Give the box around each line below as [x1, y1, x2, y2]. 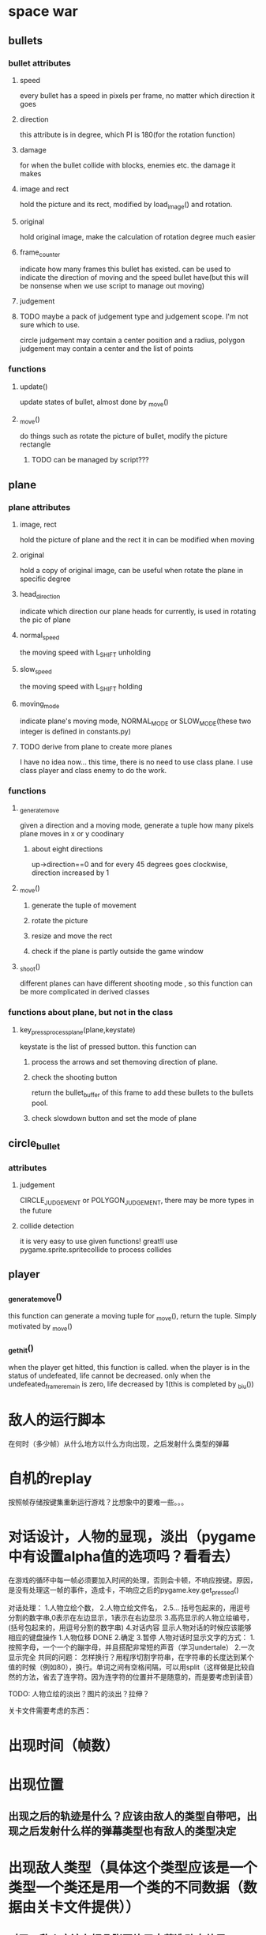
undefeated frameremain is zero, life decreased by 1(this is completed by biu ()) [8, 1379, 254, 1390]
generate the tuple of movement [31, 900, 137, 910]
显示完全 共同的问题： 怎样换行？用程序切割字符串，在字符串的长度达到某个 [8, 1653, 254, 1662]
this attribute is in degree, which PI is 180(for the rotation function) [19, 130, 235, 139]
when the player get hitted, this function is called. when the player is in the [8, 1362, 250, 1371]
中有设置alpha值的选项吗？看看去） [8, 1548, 239, 1565]
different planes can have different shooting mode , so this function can [19, 979, 253, 988]
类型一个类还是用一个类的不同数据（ [8, 1879, 244, 1897]
